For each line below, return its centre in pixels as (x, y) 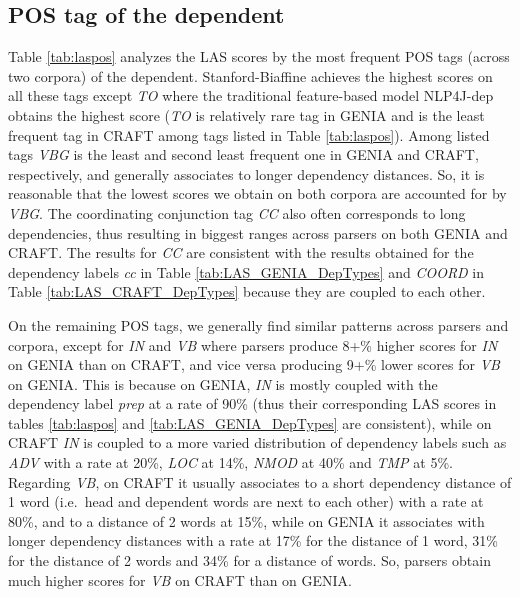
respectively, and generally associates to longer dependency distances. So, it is (246, 173)
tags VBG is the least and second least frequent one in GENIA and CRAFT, (243, 154)
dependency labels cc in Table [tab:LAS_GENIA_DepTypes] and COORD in (246, 271)
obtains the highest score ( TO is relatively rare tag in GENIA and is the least (246, 114)
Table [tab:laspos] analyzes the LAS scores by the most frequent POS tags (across (259, 56)
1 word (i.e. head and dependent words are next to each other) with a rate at (246, 501)
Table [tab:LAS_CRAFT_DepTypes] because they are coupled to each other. (247, 291)
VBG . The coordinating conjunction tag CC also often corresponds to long (237, 212)
